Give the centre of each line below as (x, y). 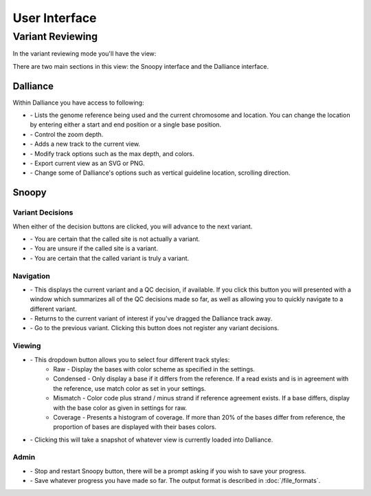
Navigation (32, 276)
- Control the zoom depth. (67, 134)
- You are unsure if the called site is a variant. (94, 248)
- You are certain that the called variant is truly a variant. (110, 258)
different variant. (53, 309)
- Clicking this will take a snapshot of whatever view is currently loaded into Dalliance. (151, 440)
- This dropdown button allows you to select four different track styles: (130, 359)
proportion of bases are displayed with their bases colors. (135, 427)
